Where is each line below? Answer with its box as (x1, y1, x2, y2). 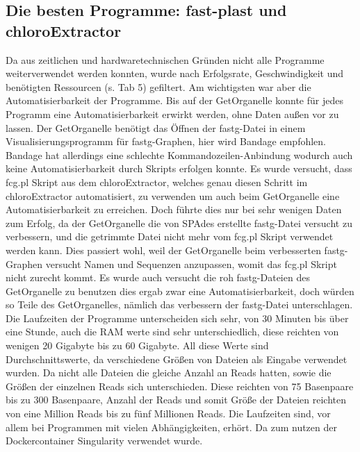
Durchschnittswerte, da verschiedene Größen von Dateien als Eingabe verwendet (6, 351, 347, 366)
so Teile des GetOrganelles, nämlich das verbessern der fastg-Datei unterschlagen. (6, 297, 353, 312)
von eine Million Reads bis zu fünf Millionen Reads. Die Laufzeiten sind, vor (6, 406, 331, 421)
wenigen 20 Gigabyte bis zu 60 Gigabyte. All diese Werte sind (6, 338, 269, 353)
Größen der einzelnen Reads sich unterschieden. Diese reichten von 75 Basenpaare (6, 378, 354, 393)
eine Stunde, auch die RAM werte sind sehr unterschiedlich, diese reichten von (6, 324, 339, 339)
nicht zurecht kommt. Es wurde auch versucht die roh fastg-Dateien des (6, 270, 310, 285)
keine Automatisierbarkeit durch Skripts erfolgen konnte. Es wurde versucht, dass (6, 161, 352, 176)
